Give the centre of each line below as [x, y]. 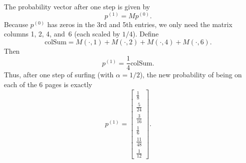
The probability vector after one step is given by [77, 6]
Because [16, 24]
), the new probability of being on [191, 75]
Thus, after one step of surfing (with [59, 75]
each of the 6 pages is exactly [48, 84]
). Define [146, 34]
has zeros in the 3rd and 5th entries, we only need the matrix [140, 24]
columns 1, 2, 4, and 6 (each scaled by [62, 34]
